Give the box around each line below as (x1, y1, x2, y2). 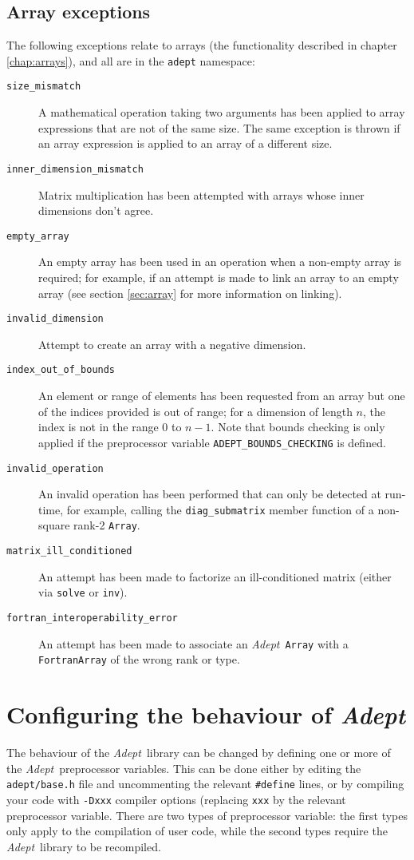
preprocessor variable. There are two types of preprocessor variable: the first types (6, 806, 408, 823)
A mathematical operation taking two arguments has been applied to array (38, 104, 405, 121)
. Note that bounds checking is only (211, 418, 385, 435)
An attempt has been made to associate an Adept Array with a (38, 635, 349, 652)
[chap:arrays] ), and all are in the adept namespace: (6, 52, 255, 69)
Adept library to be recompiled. (6, 838, 161, 854)
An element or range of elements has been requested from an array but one (38, 387, 405, 404)
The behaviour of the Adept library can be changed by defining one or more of (6, 744, 391, 761)
